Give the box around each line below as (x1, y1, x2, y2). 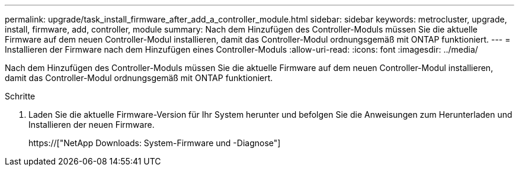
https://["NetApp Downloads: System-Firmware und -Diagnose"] (28, 138, 281, 148)
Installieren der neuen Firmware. (28, 120, 155, 130)
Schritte (5, 91, 36, 101)
